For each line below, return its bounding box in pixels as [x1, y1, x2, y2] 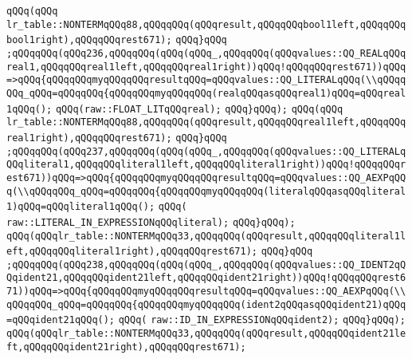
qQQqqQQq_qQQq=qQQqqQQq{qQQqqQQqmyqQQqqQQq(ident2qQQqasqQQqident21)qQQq [6, 298, 406, 310]
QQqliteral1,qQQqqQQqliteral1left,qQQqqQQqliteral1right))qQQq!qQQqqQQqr [6, 159, 406, 171]
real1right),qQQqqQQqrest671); [6, 132, 172, 144]
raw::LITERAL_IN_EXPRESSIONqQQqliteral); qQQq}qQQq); [6, 216, 296, 228]
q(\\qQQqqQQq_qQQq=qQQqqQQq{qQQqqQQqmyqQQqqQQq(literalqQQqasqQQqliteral [6, 185, 406, 197]
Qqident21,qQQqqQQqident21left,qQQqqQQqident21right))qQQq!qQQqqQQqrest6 [6, 272, 406, 284]
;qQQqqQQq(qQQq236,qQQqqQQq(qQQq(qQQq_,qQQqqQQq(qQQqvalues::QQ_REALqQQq [6, 47, 406, 59]
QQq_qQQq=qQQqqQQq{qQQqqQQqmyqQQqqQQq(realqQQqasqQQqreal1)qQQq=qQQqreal [6, 87, 406, 99]
